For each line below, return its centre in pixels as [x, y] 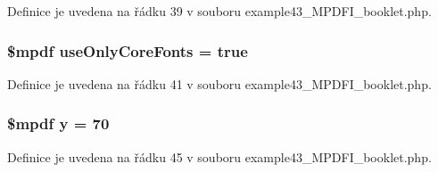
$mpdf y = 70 [58, 123]
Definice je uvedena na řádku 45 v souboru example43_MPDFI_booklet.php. [219, 156]
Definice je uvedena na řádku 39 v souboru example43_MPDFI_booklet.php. [219, 11]
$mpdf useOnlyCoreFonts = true [128, 50]
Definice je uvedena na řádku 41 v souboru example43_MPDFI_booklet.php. [219, 83]
